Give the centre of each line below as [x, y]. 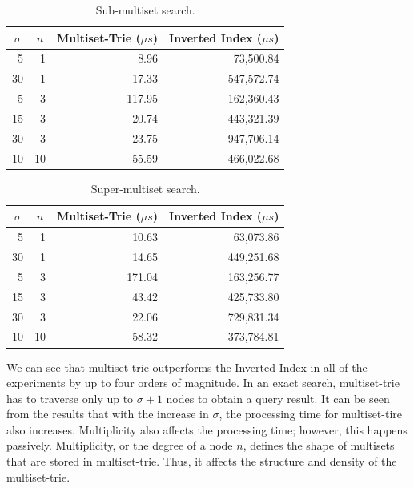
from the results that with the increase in [108, 414]
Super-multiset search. [145, 188]
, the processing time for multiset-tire [310, 414]
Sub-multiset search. [145, 10]
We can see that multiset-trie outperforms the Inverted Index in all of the [187, 367]
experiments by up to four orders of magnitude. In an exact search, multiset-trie [203, 383]
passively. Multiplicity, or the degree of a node [120, 445]
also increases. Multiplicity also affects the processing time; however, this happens [207, 429]
